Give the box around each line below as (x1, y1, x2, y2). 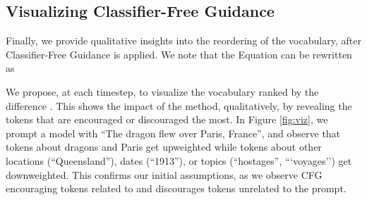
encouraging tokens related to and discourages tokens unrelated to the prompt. (6, 181, 347, 196)
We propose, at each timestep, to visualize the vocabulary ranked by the (6, 84, 319, 99)
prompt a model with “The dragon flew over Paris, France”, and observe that (6, 125, 341, 140)
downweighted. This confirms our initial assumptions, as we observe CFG (6, 167, 323, 182)
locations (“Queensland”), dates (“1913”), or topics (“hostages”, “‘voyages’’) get (6, 153, 352, 168)
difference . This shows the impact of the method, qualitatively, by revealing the (6, 98, 352, 113)
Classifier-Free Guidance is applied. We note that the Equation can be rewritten (6, 46, 352, 61)
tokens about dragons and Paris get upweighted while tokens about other (6, 139, 322, 154)
